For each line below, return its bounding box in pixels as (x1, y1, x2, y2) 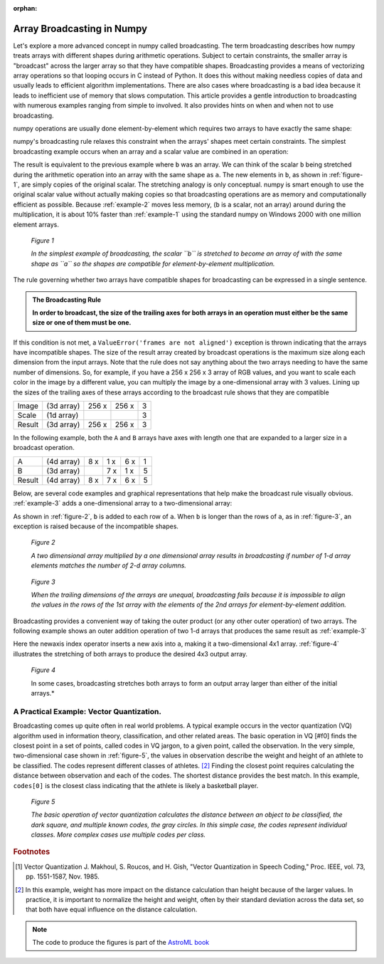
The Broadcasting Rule (32, 295, 102, 304)
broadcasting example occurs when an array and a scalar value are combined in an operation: (13, 147, 289, 156)
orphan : (13, 4, 38, 12)
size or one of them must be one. (32, 318, 132, 327)
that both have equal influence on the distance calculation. (26, 905, 198, 914)
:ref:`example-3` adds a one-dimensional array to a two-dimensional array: (13, 499, 233, 508)
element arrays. (13, 220, 60, 229)
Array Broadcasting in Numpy (13, 22, 148, 35)
